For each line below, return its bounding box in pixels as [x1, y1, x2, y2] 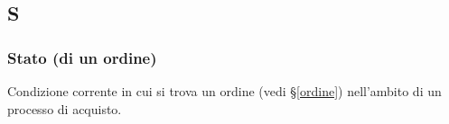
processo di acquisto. [7, 99, 122, 118]
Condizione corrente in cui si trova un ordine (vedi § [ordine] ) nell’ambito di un [7, 82, 442, 100]
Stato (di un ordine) [7, 46, 157, 68]
